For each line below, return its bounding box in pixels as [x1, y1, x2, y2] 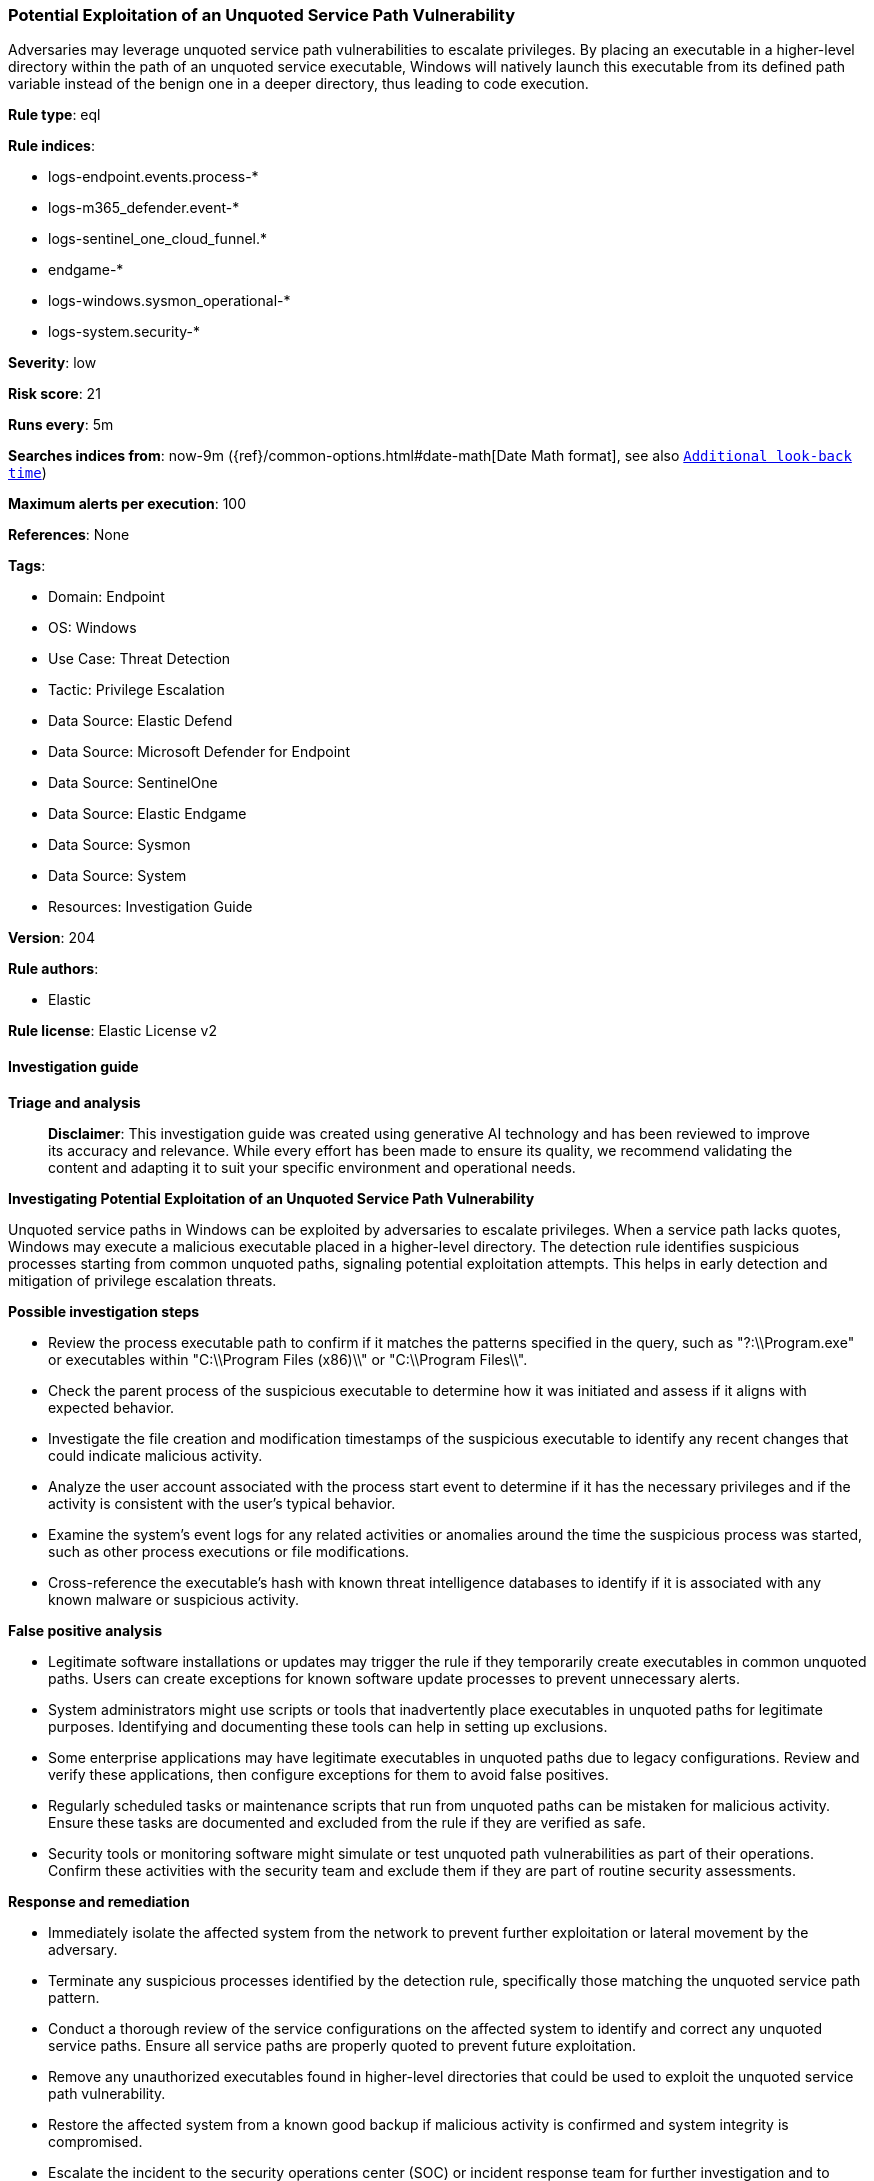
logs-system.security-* [48, 323, 200, 341]
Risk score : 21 [8, 385, 101, 403]
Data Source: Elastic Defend [48, 712, 233, 730]
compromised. [48, 2132, 143, 2150]
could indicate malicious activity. [48, 1446, 263, 1464]
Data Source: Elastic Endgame [48, 805, 247, 823]
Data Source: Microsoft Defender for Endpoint [48, 743, 350, 761]
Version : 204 [8, 929, 95, 947]
